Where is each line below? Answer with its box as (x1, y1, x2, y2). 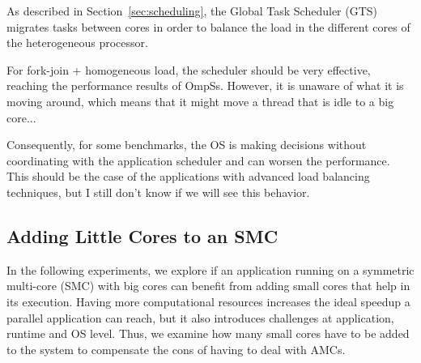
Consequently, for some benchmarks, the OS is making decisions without (6, 136, 367, 153)
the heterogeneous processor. (6, 34, 148, 51)
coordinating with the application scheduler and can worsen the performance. (6, 152, 390, 169)
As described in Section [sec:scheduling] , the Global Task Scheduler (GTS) (6, 2, 378, 19)
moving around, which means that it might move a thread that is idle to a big (6, 92, 394, 109)
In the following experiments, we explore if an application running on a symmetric (6, 261, 415, 278)
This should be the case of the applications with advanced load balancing (6, 168, 370, 185)
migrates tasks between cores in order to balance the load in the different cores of (6, 18, 410, 35)
